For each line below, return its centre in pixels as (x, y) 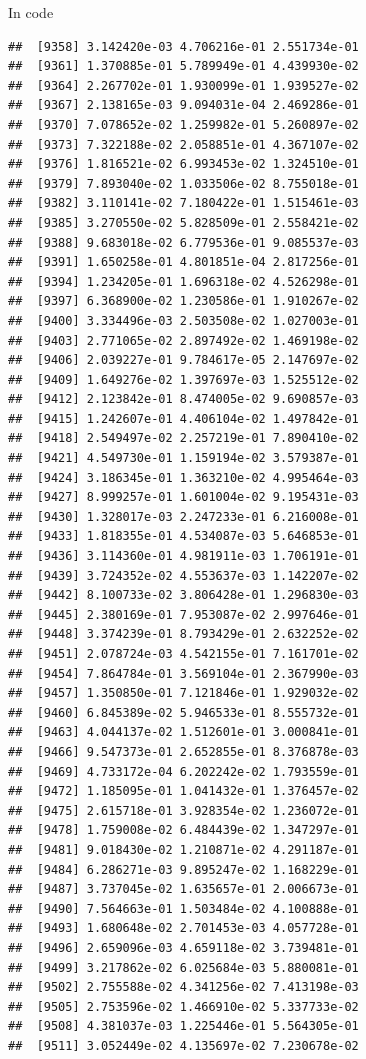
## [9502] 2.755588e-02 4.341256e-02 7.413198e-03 (183, 987)
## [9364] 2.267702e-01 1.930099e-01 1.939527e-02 (183, 85)
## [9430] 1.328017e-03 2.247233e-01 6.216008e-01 (183, 516)
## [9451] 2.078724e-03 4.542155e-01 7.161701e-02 (183, 654)
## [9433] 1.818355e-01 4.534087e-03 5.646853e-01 (183, 536)
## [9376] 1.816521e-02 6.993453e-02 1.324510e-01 (183, 164)
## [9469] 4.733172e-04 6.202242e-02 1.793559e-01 (183, 771)
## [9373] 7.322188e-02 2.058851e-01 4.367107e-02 (183, 144)
